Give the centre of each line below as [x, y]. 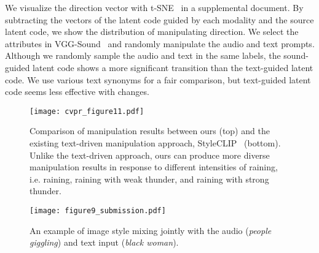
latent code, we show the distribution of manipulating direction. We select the [152, 32]
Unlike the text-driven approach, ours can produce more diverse [150, 155]
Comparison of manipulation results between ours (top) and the [150, 131]
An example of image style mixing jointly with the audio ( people [151, 230]
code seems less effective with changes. [77, 92]
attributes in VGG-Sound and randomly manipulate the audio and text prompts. [160, 43]
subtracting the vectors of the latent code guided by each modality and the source [159, 19]
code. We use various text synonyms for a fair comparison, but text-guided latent [158, 79]
